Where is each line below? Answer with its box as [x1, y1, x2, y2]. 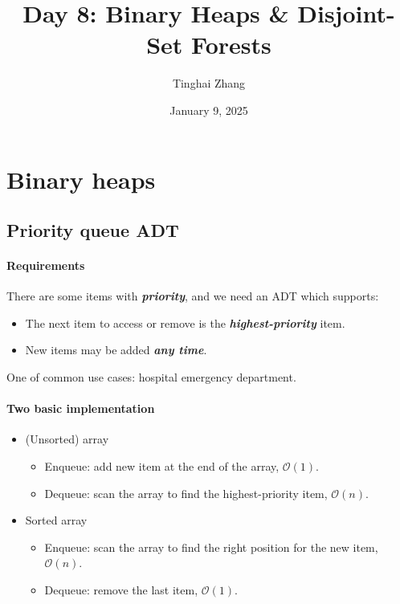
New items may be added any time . [25, 341, 207, 358]
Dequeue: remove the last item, [44, 582, 198, 598]
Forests [191, 28, 271, 61]
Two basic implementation [6, 400, 155, 417]
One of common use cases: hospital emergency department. [6, 369, 296, 386]
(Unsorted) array [25, 431, 109, 447]
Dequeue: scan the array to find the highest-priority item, [44, 484, 328, 501]
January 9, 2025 [169, 101, 248, 118]
